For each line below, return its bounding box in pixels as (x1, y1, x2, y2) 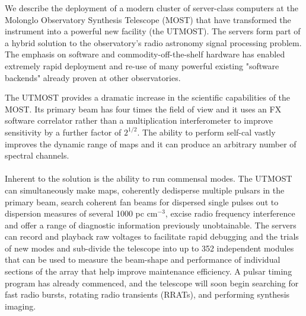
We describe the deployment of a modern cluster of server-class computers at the (5, 2, 298, 14)
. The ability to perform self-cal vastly (137, 125, 276, 138)
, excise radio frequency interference (165, 207, 295, 220)
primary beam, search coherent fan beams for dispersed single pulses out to (5, 195, 279, 208)
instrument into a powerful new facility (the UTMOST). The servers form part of (5, 25, 301, 37)
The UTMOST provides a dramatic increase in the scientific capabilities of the (5, 91, 291, 104)
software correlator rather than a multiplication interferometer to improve (5, 114, 273, 127)
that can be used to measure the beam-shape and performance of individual (5, 253, 280, 266)
